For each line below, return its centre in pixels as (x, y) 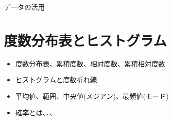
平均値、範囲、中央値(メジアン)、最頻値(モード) (92, 96)
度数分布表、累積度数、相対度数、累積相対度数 (90, 63)
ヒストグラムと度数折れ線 (56, 80)
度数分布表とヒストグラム (86, 40)
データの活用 (24, 7)
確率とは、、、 (36, 112)
